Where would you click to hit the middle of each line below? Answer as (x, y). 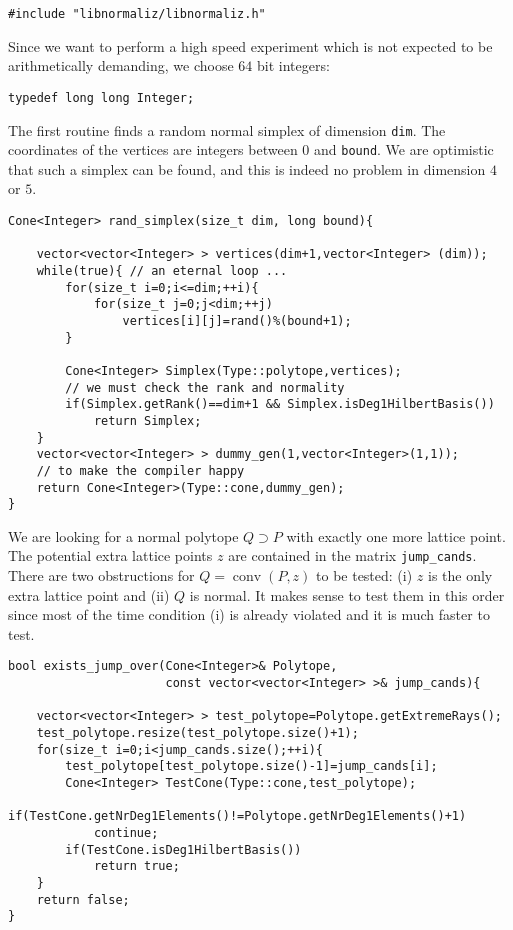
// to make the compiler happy (140, 470)
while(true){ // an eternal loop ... (162, 270)
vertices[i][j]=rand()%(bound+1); (237, 320)
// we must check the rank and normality (205, 387)
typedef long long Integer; (101, 97)
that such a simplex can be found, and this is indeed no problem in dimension (247, 168)
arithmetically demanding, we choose (121, 65)
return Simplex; (147, 420)
